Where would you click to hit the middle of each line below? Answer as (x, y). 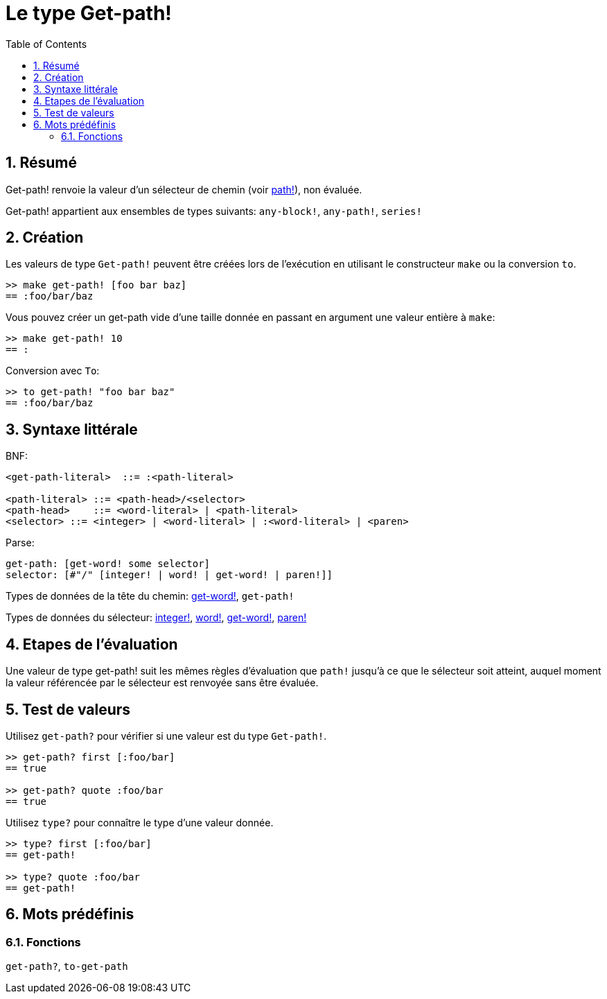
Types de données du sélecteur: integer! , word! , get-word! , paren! (156, 618)
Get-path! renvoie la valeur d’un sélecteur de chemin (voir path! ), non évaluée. (184, 189)
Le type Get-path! (89, 13)
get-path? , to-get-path (67, 966)
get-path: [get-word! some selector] (108, 564)
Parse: (20, 543)
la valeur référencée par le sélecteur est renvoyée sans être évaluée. (162, 683)
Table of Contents (46, 44)
